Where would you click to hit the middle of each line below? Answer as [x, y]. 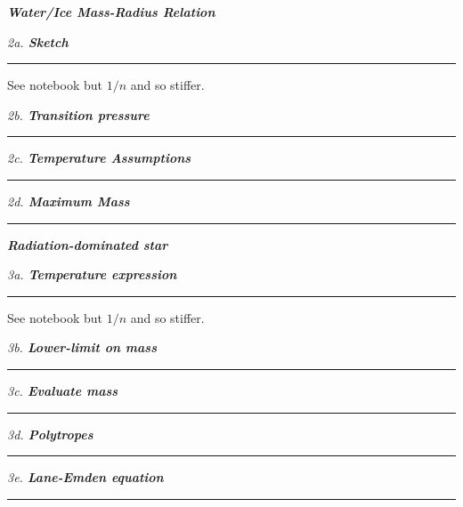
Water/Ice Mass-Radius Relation [111, 12]
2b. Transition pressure [78, 114]
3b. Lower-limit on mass [82, 347]
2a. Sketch [38, 41]
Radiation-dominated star [88, 244]
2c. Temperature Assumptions [99, 158]
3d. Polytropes [50, 434]
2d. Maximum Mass [69, 201]
